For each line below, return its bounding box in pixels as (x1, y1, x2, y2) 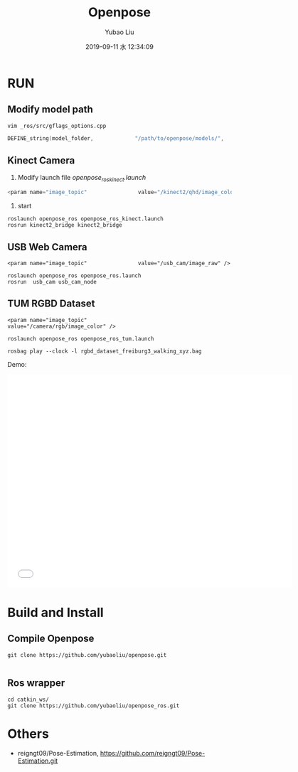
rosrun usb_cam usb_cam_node (7, 278, 97, 285)
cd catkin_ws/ (7, 696, 50, 703)
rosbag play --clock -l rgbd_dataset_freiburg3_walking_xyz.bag (7, 348, 202, 355)
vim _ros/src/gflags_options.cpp (7, 122, 107, 129)
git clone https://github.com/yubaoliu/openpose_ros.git (7, 702, 180, 709)
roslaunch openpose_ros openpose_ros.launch (7, 272, 142, 279)
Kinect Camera (7, 154, 75, 167)
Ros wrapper (7, 677, 65, 690)
